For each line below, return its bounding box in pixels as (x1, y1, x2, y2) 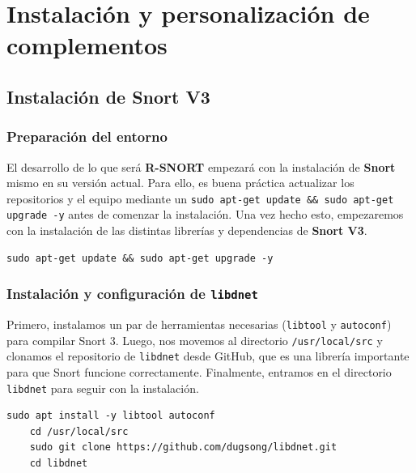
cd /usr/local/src (29, 425, 129, 437)
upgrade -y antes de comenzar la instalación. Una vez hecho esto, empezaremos (6, 206, 404, 223)
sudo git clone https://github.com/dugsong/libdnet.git (29, 441, 337, 454)
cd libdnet (29, 458, 88, 470)
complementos (6, 28, 168, 62)
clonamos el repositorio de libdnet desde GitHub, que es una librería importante (6, 347, 410, 364)
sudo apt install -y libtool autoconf (6, 410, 215, 422)
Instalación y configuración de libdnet (6, 283, 258, 304)
